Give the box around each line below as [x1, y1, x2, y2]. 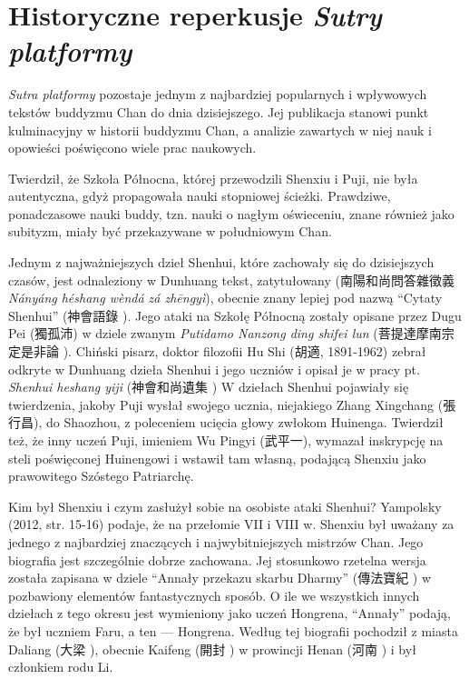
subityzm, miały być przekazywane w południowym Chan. [8, 222, 332, 241]
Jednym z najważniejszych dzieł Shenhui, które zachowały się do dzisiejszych [8, 253, 435, 272]
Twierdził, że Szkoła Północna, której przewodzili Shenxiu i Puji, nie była [8, 168, 418, 187]
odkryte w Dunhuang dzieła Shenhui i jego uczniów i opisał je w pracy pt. [8, 359, 420, 378]
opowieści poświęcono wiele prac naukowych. [8, 138, 257, 157]
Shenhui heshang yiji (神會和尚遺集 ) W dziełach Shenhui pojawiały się [8, 377, 409, 396]
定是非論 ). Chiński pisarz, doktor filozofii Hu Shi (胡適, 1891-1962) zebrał [8, 342, 426, 361]
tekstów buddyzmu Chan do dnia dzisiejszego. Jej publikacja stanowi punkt [8, 102, 429, 121]
